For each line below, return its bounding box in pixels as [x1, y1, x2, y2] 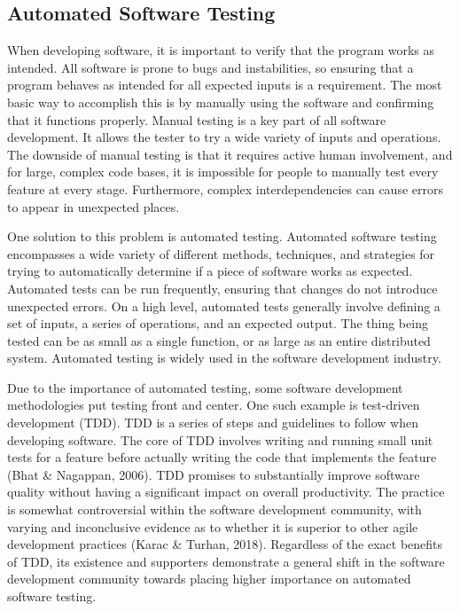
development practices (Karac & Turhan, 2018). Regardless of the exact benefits [7, 535, 443, 553]
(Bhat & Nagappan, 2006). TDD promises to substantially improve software [7, 465, 420, 483]
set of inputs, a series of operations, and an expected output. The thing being [7, 314, 428, 333]
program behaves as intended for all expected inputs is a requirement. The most [7, 75, 442, 94]
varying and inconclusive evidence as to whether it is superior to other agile [7, 517, 418, 536]
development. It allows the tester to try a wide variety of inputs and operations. [7, 128, 441, 146]
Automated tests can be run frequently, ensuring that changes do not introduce [7, 278, 438, 297]
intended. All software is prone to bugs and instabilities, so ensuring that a [7, 58, 414, 76]
